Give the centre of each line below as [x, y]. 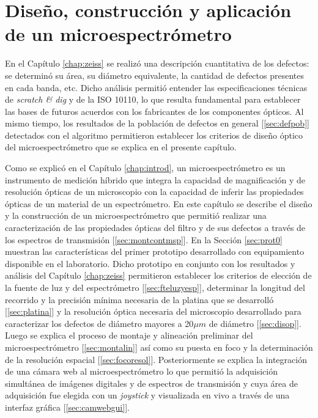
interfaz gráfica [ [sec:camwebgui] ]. [67, 407]
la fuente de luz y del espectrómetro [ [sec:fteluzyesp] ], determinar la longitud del [155, 287]
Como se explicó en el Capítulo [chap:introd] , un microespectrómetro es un [145, 168]
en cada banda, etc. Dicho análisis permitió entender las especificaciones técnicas [156, 87]
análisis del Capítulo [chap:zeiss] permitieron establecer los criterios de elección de [158, 275]
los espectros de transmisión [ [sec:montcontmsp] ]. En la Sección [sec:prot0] [144, 239]
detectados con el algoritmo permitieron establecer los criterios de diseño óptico [154, 135]
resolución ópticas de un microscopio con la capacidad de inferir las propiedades [154, 192]
